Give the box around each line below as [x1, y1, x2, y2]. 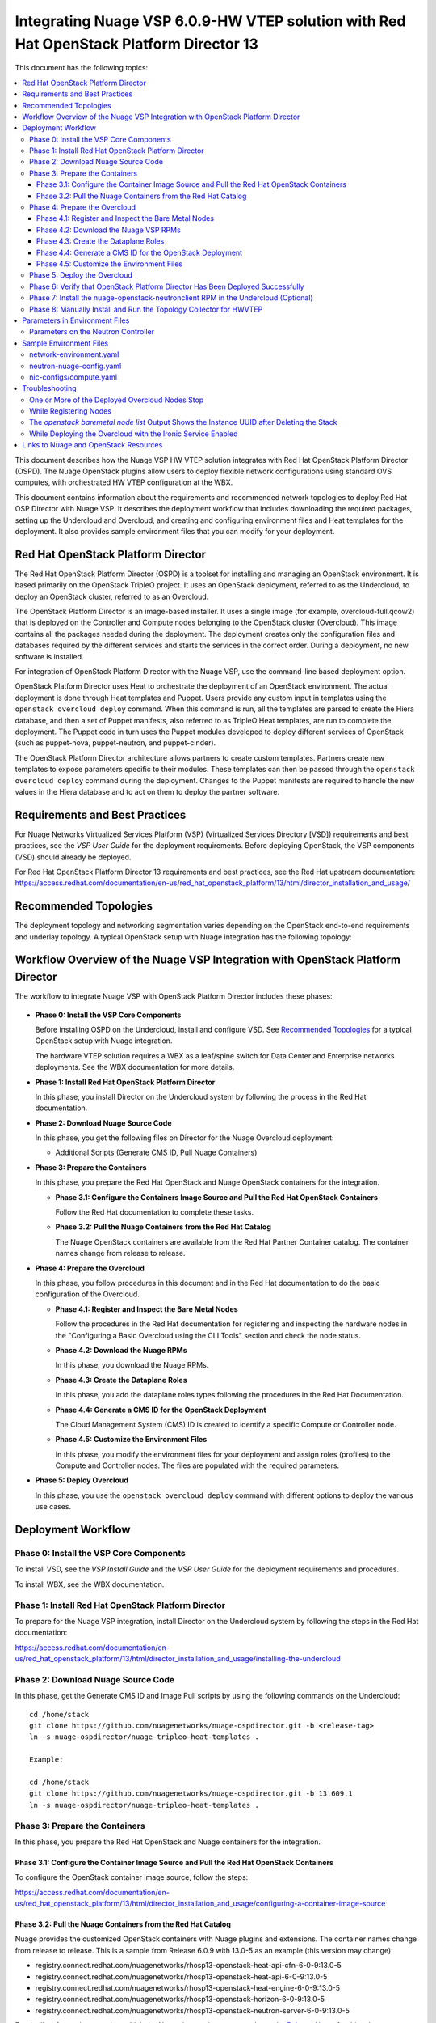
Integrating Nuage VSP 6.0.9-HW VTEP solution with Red [15, 12, 406, 30]
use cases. [35, 1502, 72, 1512]
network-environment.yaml [29, 350, 119, 359]
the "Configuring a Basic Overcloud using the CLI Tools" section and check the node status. [55, 1330, 361, 1340]
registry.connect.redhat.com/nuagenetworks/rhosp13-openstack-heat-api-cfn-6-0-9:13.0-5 [35, 1961, 342, 1970]
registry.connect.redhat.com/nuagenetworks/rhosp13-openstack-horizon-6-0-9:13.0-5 [35, 1995, 325, 2004]
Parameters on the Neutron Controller [29, 327, 155, 337]
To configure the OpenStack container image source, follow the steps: [15, 1872, 249, 1882]
